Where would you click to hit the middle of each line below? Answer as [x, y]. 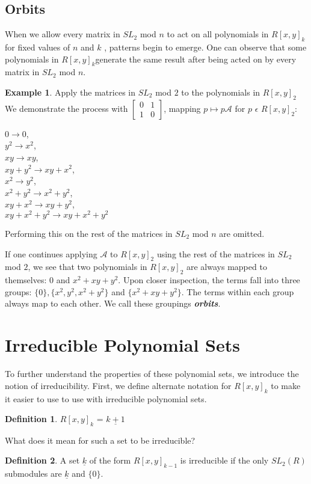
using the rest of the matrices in [216, 253]
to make [286, 385]
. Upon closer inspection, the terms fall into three [209, 280]
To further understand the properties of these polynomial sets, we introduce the [152, 374]
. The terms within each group [238, 291]
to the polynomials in [221, 92]
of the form [110, 460]
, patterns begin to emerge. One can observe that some [205, 47]
